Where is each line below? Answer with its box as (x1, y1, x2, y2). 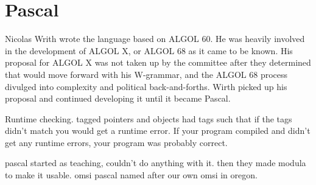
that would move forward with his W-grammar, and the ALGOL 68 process (5, 68, 288, 80)
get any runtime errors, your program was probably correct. (5, 136, 228, 148)
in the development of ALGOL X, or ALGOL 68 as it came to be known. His (5, 44, 293, 57)
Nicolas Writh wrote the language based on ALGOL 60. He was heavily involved (5, 32, 305, 45)
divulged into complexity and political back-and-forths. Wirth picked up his (5, 80, 287, 92)
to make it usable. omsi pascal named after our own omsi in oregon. (5, 169, 258, 181)
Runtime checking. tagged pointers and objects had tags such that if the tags (5, 112, 292, 125)
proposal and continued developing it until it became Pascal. (5, 92, 231, 105)
